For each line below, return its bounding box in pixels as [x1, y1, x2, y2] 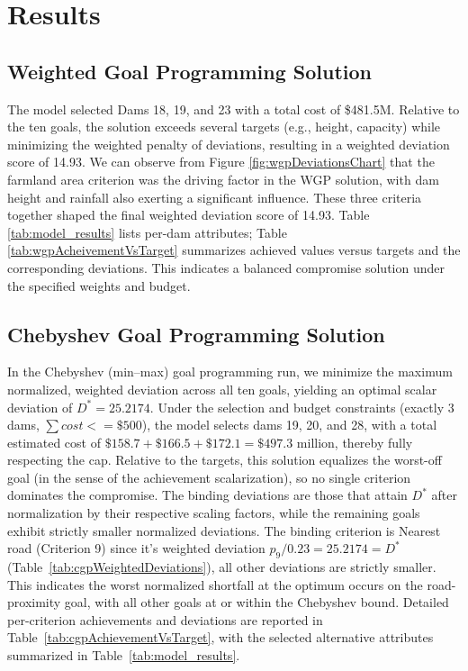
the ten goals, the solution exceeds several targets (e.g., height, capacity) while [7, 117, 441, 136]
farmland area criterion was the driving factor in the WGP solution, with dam [7, 169, 439, 188]
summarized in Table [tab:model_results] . [7, 646, 240, 665]
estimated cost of [7, 432, 101, 451]
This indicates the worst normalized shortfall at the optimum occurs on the [7, 575, 423, 594]
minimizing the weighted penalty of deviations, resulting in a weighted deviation [7, 134, 450, 153]
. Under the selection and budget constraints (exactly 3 [149, 397, 454, 416]
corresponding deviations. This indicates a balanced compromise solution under [7, 258, 445, 277]
